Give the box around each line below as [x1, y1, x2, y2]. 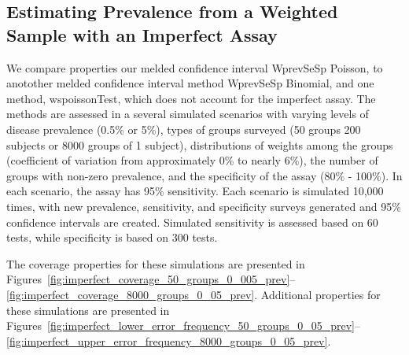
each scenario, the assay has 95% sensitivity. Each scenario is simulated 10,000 [6, 183, 384, 199]
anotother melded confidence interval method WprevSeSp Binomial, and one [6, 75, 374, 91]
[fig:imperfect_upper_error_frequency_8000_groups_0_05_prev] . [6, 332, 331, 349]
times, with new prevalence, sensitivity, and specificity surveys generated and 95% [6, 198, 401, 214]
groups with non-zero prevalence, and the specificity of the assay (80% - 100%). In [6, 167, 403, 183]
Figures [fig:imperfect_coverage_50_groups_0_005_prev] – [6, 271, 296, 287]
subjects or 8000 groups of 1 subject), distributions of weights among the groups [6, 136, 393, 153]
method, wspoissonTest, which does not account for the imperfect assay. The [6, 90, 376, 106]
